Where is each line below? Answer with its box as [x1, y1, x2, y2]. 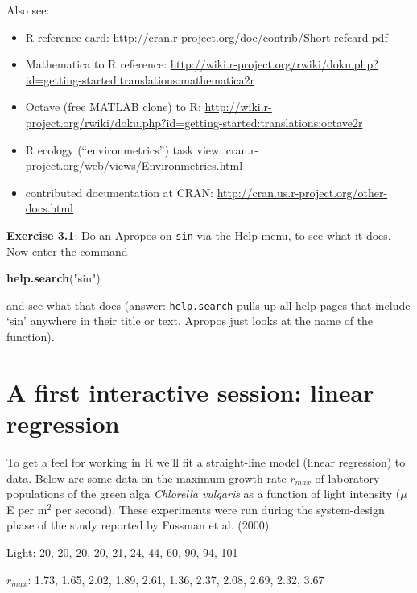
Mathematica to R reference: [25, 56, 167, 72]
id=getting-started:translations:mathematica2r [25, 71, 255, 88]
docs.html [25, 200, 73, 216]
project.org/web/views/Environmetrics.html [25, 157, 243, 174]
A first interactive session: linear [6, 375, 374, 408]
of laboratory [315, 469, 380, 486]
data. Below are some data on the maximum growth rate [6, 469, 287, 486]
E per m [6, 500, 47, 517]
